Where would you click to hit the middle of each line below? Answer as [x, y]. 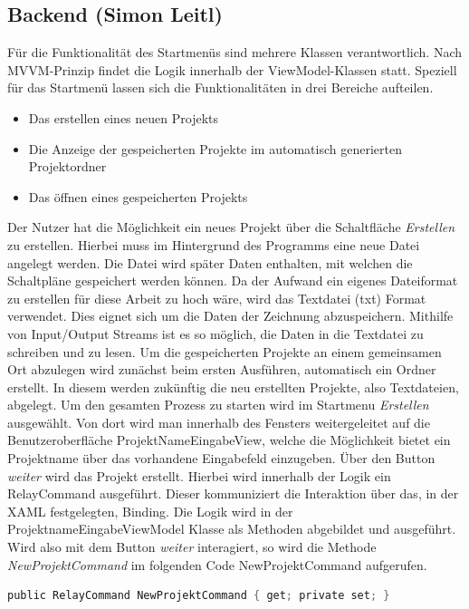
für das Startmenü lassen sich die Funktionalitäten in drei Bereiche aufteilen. [220, 87]
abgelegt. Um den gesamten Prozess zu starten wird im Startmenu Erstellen [218, 405]
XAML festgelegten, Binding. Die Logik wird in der [150, 511]
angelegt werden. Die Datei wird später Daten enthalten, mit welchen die [210, 262]
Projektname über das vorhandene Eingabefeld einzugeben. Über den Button [221, 458]
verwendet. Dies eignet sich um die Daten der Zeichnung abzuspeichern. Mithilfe [230, 316]
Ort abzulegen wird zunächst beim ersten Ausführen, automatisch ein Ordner [222, 369]
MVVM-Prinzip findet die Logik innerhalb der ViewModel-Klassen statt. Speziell [232, 69]
